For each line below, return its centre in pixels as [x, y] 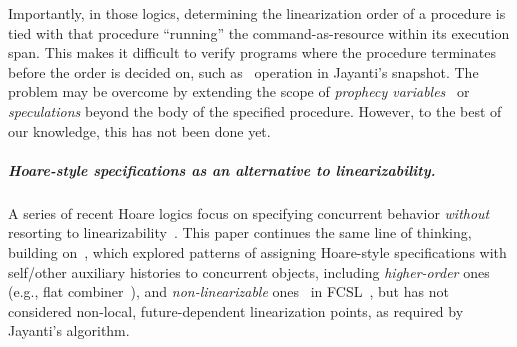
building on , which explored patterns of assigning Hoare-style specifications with [257, 251]
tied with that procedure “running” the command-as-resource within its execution [259, 32]
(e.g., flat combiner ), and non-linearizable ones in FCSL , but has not [228, 291]
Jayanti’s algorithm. [69, 330]
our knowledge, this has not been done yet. [139, 130]
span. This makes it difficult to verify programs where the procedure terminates [252, 52]
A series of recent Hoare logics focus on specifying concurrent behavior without [249, 212]
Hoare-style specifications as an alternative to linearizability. [222, 169]
